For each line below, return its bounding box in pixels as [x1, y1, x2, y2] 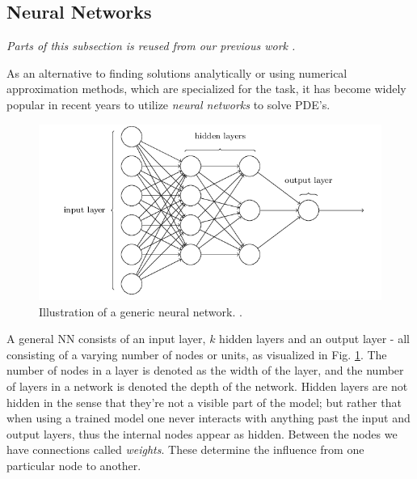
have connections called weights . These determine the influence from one [6, 441, 364, 458]
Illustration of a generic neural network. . [39, 303, 242, 320]
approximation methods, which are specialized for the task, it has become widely [6, 80, 406, 97]
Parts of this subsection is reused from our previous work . [6, 37, 296, 54]
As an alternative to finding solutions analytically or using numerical [6, 64, 347, 81]
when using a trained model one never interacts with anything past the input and [6, 409, 411, 426]
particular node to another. [6, 456, 141, 473]
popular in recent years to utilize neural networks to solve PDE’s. [6, 95, 331, 112]
